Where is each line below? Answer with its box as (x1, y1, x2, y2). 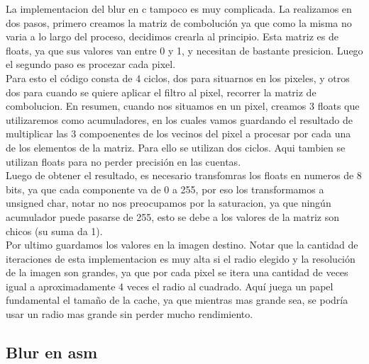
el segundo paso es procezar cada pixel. (6, 57, 176, 72)
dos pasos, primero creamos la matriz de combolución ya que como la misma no (6, 15, 352, 30)
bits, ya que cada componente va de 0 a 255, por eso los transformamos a (6, 181, 324, 196)
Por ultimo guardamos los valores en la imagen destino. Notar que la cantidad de (6, 237, 358, 252)
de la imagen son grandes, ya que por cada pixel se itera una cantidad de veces (6, 265, 348, 280)
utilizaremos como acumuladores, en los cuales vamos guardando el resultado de (6, 112, 353, 127)
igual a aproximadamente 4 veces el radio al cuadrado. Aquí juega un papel (6, 278, 334, 293)
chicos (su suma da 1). (6, 223, 103, 238)
